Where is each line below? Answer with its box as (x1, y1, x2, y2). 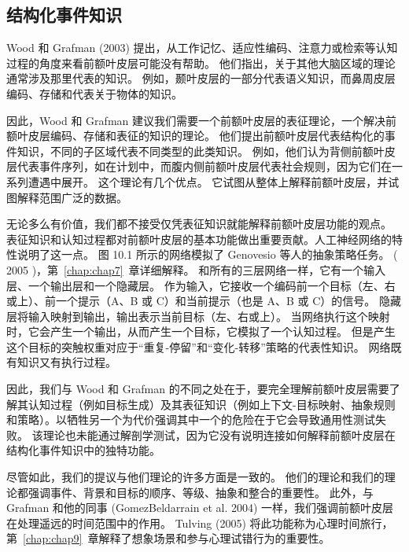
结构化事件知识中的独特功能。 (6, 442, 160, 458)
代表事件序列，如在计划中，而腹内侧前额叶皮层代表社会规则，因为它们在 (17, 158, 392, 175)
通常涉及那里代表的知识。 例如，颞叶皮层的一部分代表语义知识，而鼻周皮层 (6, 70, 396, 86)
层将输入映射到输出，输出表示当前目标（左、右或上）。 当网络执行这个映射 (6, 307, 390, 324)
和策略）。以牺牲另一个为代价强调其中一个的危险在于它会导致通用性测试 (6, 411, 375, 428)
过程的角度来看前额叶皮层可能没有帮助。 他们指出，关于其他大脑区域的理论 (6, 54, 396, 71)
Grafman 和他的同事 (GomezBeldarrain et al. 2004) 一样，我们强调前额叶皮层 (6, 499, 394, 516)
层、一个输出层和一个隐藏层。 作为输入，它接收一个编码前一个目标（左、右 (6, 277, 396, 293)
